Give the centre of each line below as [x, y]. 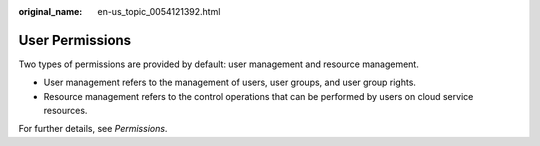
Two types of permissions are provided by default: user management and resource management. [218, 64]
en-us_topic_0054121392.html [159, 11]
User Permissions [75, 40]
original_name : [50, 11]
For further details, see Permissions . [93, 129]
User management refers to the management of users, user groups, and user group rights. [230, 82]
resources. [65, 111]
